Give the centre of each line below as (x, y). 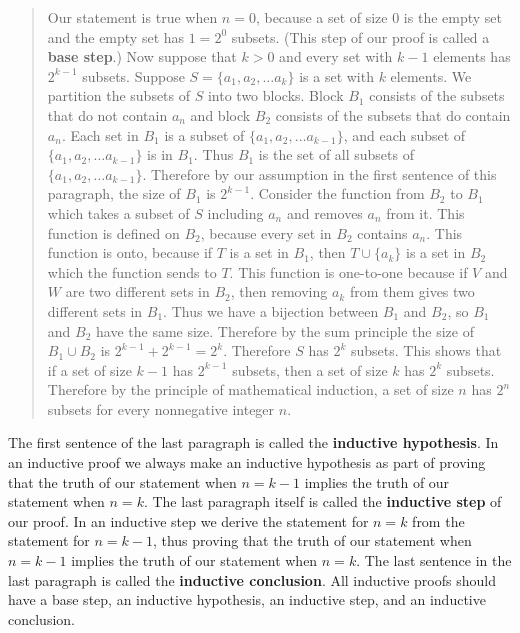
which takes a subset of (118, 212)
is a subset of (204, 134)
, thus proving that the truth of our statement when (312, 540)
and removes (324, 212)
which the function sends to (132, 271)
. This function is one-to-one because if (348, 271)
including (235, 212)
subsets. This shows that (426, 350)
